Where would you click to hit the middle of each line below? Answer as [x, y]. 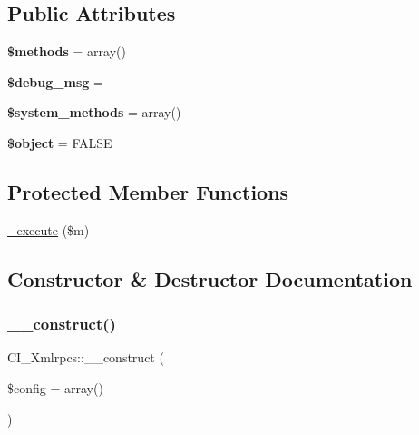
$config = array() [55, 387]
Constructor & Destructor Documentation [210, 278]
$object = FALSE [60, 142]
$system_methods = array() [94, 112]
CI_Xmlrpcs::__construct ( [86, 357]
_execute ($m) [49, 229]
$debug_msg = [55, 81]
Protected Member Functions [148, 191]
